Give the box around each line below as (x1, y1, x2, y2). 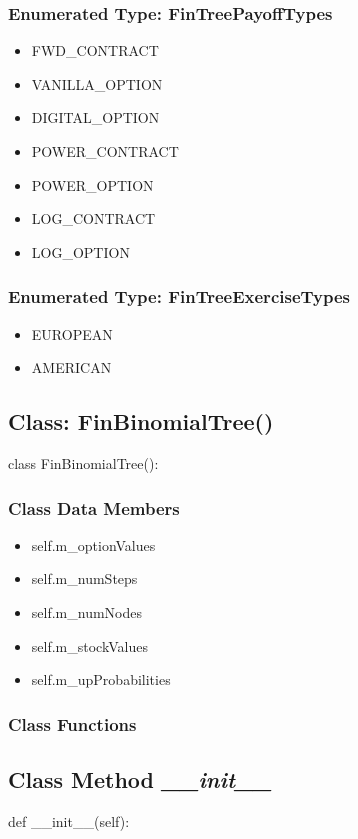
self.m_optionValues (31, 534, 156, 555)
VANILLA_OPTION (31, 73, 163, 94)
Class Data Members (8, 495, 180, 520)
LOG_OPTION (31, 241, 130, 262)
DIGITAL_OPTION (31, 107, 160, 128)
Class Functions (8, 711, 137, 736)
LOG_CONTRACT (31, 208, 156, 229)
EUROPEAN (31, 323, 113, 344)
